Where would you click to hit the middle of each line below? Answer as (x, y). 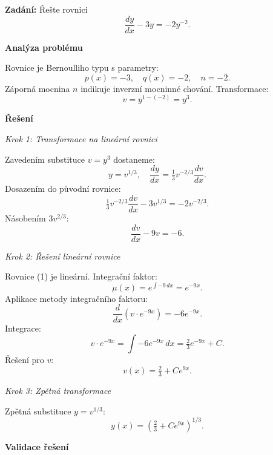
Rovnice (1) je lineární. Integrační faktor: (81, 276)
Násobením (25, 218)
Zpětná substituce (38, 411)
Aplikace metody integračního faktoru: (77, 298)
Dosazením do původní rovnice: (63, 188)
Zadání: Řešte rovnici (46, 9)
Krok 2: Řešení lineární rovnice (63, 256)
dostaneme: (134, 159)
